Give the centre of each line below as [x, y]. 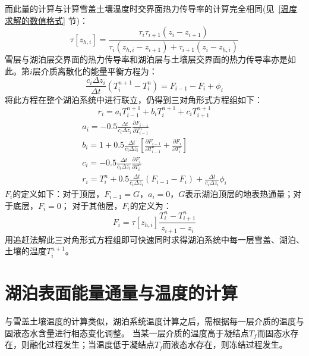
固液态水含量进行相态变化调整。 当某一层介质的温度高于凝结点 [127, 332]
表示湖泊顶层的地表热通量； [239, 193]
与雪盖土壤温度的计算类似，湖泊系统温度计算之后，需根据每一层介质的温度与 [154, 321]
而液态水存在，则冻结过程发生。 [225, 344]
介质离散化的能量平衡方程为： [99, 71]
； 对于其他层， [92, 205]
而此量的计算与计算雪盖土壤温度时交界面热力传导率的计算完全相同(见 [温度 [151, 8]
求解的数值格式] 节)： [47, 20]
